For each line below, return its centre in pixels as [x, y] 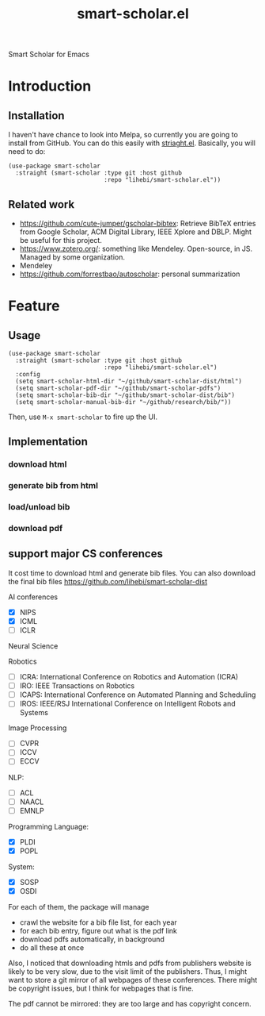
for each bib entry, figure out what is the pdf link [98, 930]
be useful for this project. [61, 240]
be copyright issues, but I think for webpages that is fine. [101, 988]
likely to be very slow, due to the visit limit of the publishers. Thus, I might [128, 971]
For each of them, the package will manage [79, 906]
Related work [42, 204]
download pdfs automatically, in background [92, 939]
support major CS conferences [86, 554]
